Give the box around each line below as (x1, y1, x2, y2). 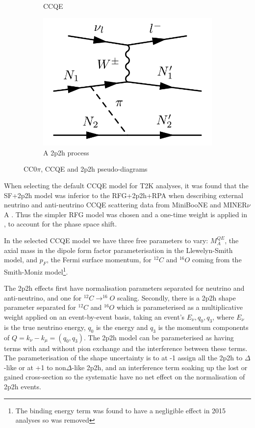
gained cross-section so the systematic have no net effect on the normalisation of (4, 372, 245, 382)
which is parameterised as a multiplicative (116, 302, 243, 312)
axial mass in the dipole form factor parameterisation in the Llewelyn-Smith (4, 245, 233, 255)
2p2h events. (4, 381, 41, 391)
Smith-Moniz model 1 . (4, 265, 68, 277)
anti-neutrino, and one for (4, 292, 82, 302)
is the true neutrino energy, (4, 322, 86, 332)
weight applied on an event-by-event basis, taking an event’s (4, 311, 185, 322)
